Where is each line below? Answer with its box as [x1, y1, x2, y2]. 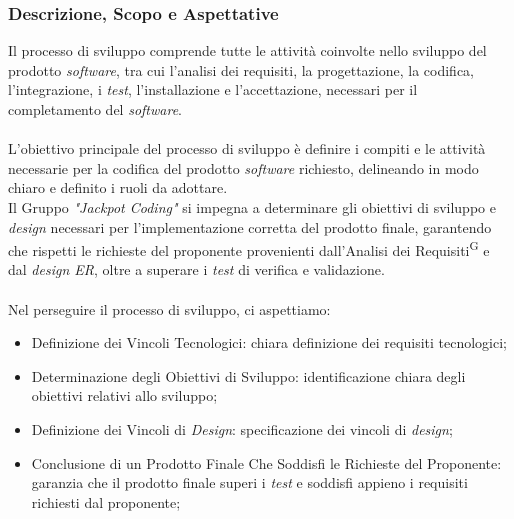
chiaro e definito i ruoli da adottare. [8, 177, 228, 198]
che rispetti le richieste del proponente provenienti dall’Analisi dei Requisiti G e [8, 237, 490, 260]
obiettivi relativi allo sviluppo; [31, 385, 218, 406]
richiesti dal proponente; [31, 491, 181, 512]
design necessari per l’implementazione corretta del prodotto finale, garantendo [8, 216, 492, 237]
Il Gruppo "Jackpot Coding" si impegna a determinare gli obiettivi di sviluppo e [8, 196, 496, 217]
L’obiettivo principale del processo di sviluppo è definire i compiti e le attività [8, 138, 486, 159]
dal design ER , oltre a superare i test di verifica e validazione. [8, 259, 385, 280]
